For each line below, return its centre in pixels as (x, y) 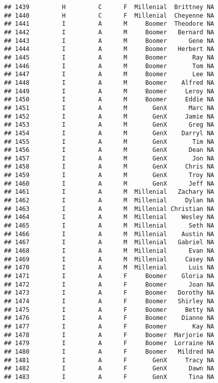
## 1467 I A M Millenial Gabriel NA (109, 242)
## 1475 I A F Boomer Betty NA (109, 310)
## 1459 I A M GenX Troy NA (109, 175)
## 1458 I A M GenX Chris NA (109, 167)
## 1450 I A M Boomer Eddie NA (109, 100)
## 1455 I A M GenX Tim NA (109, 142)
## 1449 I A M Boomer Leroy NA (109, 91)
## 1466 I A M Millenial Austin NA (109, 234)
